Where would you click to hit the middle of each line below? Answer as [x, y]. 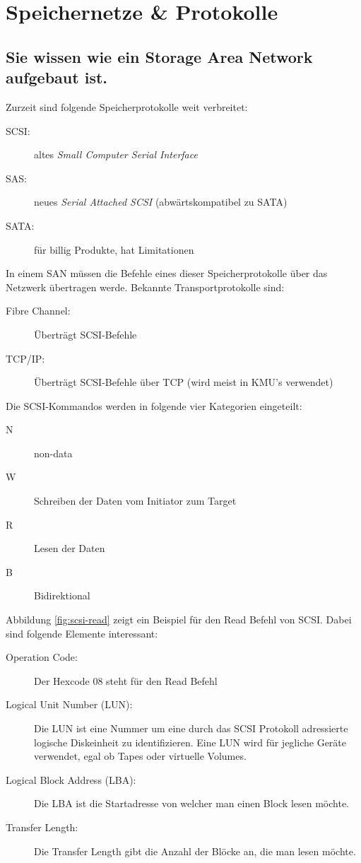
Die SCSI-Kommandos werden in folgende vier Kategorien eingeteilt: [154, 405]
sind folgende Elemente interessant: [82, 633]
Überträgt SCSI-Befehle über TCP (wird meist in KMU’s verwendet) [184, 382]
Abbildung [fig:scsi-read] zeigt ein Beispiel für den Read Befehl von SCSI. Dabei [179, 620]
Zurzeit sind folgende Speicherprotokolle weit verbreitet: [127, 106]
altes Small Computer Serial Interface [116, 154]
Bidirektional [62, 595]
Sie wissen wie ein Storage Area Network [159, 56]
